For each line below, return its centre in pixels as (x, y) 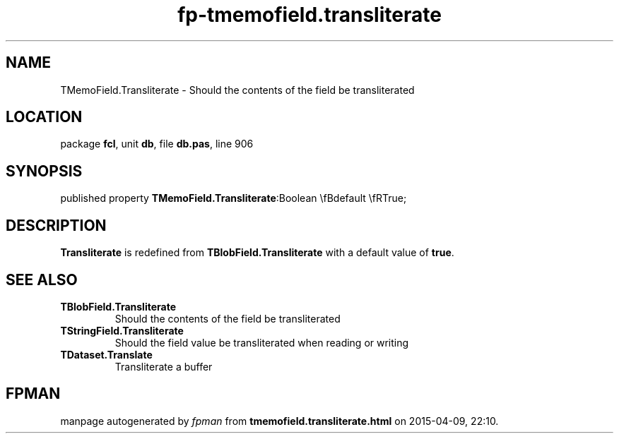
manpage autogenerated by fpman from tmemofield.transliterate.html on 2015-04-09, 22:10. (279, 421)
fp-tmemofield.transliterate (309, 15)
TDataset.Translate (106, 354)
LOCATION (44, 117)
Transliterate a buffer (164, 366)
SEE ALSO (42, 279)
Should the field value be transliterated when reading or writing (262, 342)
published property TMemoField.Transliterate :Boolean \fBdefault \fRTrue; (234, 198)
